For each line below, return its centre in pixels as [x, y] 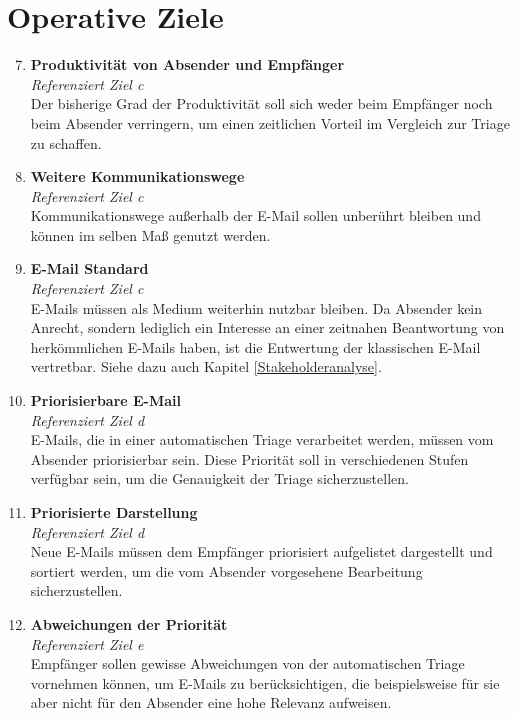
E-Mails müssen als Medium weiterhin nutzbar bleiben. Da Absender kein [256, 307]
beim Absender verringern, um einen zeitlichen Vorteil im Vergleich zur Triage [270, 122]
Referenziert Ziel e [87, 643]
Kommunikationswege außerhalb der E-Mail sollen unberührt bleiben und [255, 215]
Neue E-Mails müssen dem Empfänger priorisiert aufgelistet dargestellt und [261, 551]
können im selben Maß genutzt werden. [150, 234]
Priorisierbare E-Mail [106, 400]
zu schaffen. [66, 142]
